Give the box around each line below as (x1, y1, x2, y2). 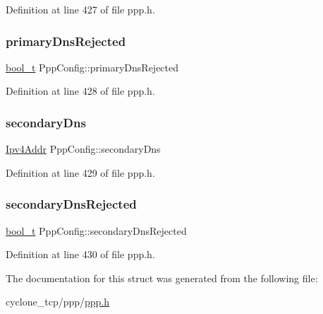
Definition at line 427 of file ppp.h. (6, 2, 155, 16)
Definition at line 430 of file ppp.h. (6, 247, 155, 262)
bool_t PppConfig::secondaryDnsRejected (6, 223, 187, 238)
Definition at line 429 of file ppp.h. (6, 165, 155, 180)
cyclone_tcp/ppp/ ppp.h (6, 294, 110, 309)
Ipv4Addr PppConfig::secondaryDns (6, 141, 161, 156)
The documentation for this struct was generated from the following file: (6, 270, 318, 285)
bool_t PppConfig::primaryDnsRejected (6, 59, 179, 74)
